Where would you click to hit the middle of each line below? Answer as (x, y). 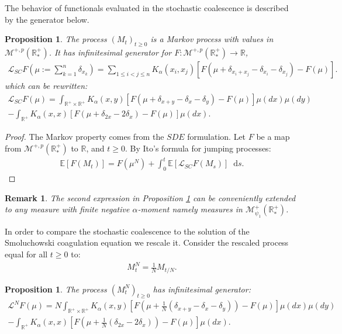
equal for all (26, 254)
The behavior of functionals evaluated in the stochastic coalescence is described (147, 8)
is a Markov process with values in (212, 39)
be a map (273, 137)
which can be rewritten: (46, 86)
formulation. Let (217, 137)
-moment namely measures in (190, 209)
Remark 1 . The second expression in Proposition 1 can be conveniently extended (150, 197)
